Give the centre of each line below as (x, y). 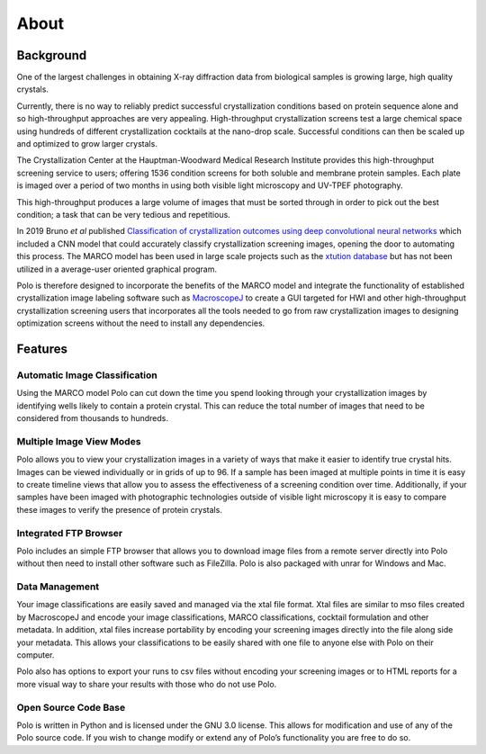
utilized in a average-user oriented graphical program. (117, 269)
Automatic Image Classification (87, 375)
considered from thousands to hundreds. (93, 418)
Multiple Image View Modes (79, 441)
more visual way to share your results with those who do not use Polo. (147, 684)
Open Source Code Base (71, 707)
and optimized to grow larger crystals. (87, 144)
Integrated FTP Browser (70, 533)
